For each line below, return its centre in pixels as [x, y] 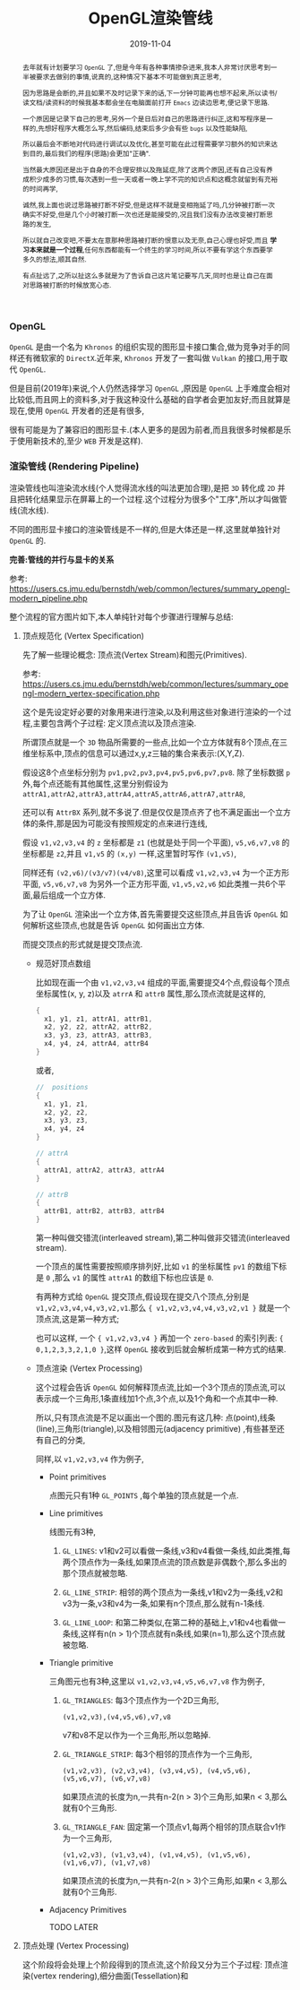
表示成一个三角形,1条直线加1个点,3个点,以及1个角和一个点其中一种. [157, 1399]
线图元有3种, [73, 1532]
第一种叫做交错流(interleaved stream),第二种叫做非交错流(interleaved [163, 1238]
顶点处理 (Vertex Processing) [76, 1946]
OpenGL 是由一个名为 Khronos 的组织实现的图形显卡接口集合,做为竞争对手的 [146, 347]
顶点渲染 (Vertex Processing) [89, 1368]
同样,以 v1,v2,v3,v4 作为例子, [90, 1459]
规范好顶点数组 [63, 963]
